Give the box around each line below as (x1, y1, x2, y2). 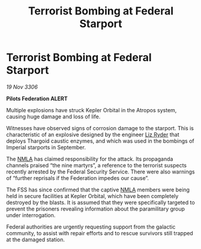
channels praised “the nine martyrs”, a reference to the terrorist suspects (6, 161, 187, 169)
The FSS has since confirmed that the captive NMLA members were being (6, 186, 190, 193)
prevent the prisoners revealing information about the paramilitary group (6, 205, 185, 212)
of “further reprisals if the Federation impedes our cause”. (6, 174, 149, 181)
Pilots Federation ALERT (6, 95, 68, 102)
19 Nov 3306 (6, 83, 38, 91)
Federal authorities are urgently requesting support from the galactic (6, 223, 176, 230)
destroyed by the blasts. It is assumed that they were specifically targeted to (6, 199, 195, 206)
